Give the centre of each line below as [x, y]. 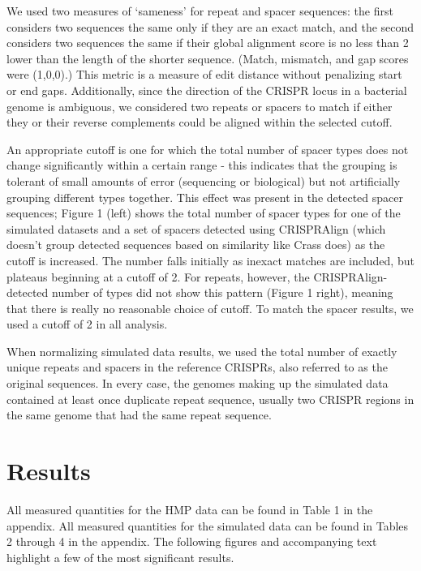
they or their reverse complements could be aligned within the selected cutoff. [200, 122]
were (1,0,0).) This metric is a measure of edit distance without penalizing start [204, 74]
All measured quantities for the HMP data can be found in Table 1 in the [190, 509]
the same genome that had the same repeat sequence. [139, 415]
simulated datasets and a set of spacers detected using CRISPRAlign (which [196, 228]
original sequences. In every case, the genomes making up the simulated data [198, 383]
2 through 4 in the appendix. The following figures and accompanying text [192, 541]
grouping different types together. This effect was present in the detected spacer [205, 197]
